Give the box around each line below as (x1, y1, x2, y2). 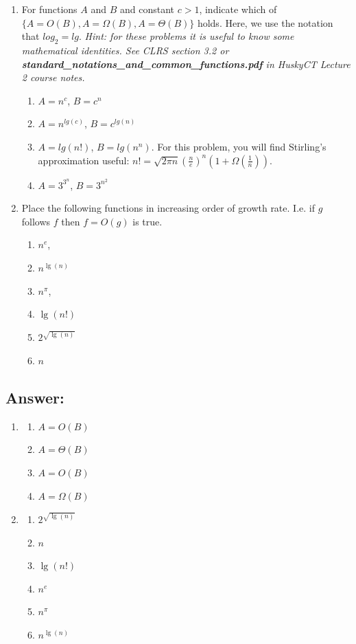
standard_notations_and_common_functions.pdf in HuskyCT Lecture (21, 56, 351, 71)
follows (21, 214, 51, 228)
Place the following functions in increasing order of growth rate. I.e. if (21, 201, 315, 215)
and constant (120, 2, 175, 16)
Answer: (5, 387, 64, 408)
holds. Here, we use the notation (197, 15, 333, 30)
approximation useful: (38, 153, 130, 167)
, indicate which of (199, 2, 277, 16)
